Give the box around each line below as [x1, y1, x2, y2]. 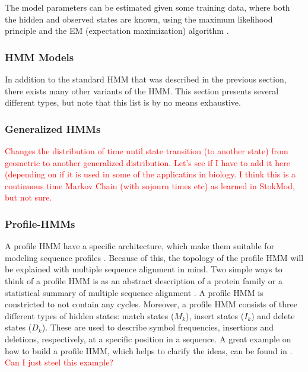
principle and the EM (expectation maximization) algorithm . [5, 24, 229, 37]
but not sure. [5, 191, 52, 204]
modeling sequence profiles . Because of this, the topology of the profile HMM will [5, 251, 304, 263]
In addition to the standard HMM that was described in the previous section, [5, 73, 287, 85]
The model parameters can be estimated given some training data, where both [5, 1, 290, 13]
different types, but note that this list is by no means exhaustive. [5, 96, 241, 109]
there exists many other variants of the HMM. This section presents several [5, 84, 279, 97]
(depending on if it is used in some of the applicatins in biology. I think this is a [5, 168, 296, 180]
